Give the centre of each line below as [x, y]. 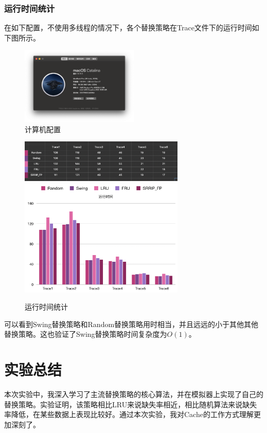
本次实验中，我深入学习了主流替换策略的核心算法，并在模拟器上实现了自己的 [134, 394]
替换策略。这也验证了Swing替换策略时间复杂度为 [86, 334]
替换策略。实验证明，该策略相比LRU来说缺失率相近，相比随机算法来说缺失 [131, 404]
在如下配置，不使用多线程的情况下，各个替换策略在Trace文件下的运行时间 [128, 28]
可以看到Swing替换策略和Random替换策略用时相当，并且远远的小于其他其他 [131, 324]
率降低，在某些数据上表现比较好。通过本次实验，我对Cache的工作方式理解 [129, 414]
